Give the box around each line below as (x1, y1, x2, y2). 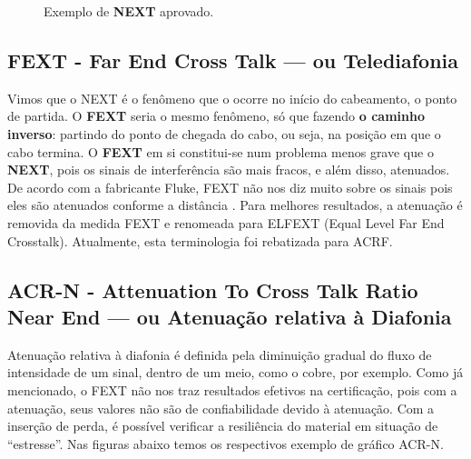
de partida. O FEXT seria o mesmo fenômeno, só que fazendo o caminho (7, 106, 425, 125)
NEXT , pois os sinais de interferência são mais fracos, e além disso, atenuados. (7, 160, 450, 179)
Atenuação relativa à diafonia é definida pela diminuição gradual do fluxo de (7, 344, 432, 364)
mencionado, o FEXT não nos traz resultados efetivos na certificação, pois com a (7, 380, 457, 399)
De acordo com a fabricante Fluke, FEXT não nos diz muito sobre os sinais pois (7, 177, 453, 196)
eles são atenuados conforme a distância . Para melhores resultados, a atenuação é (7, 195, 463, 215)
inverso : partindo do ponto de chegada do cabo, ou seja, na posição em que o (7, 124, 441, 143)
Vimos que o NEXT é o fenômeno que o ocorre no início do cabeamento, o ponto (7, 88, 457, 107)
